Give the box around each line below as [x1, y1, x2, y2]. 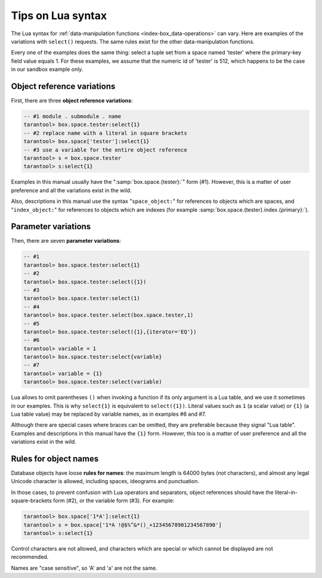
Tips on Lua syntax [11, 9, 107, 22]
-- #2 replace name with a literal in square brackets [23, 129, 187, 137]
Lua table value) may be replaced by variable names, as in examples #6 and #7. [11, 410, 206, 418]
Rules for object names [11, 454, 99, 463]
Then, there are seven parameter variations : [11, 237, 122, 245]
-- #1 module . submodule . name [23, 113, 122, 119]
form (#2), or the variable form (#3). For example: [52, 497, 175, 504]
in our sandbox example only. [11, 66, 83, 73]
